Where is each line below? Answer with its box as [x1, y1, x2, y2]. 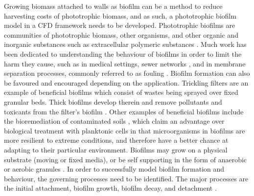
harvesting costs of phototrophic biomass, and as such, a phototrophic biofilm [4, 10, 237, 21]
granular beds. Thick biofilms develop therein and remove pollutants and [4, 96, 222, 107]
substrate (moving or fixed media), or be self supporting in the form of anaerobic [4, 154, 247, 164]
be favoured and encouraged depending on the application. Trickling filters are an [4, 77, 249, 87]
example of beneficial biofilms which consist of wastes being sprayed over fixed [4, 87, 238, 97]
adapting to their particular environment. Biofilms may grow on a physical [4, 144, 228, 154]
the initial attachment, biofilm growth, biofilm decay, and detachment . [4, 183, 217, 193]
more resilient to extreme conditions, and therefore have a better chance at [4, 135, 229, 145]
